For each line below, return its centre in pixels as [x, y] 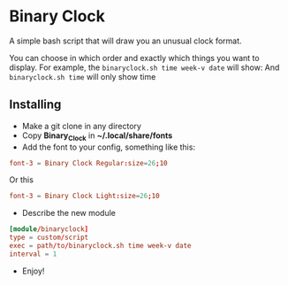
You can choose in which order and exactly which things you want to [134, 58]
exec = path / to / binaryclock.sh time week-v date [100, 246]
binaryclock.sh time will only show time [83, 76]
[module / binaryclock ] [49, 229]
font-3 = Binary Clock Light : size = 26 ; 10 [85, 196]
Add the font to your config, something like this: [109, 147]
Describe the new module [69, 213]
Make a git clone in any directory [81, 126]
